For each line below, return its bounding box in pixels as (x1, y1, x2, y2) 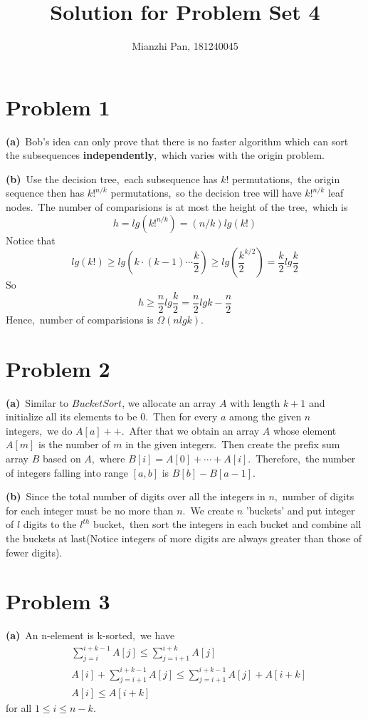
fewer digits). (6, 544, 63, 559)
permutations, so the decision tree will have (110, 185, 302, 200)
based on (42, 450, 81, 465)
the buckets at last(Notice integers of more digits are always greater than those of (6, 530, 362, 545)
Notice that (6, 232, 56, 247)
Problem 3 (6, 586, 110, 616)
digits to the (23, 517, 77, 532)
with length (230, 395, 280, 410)
